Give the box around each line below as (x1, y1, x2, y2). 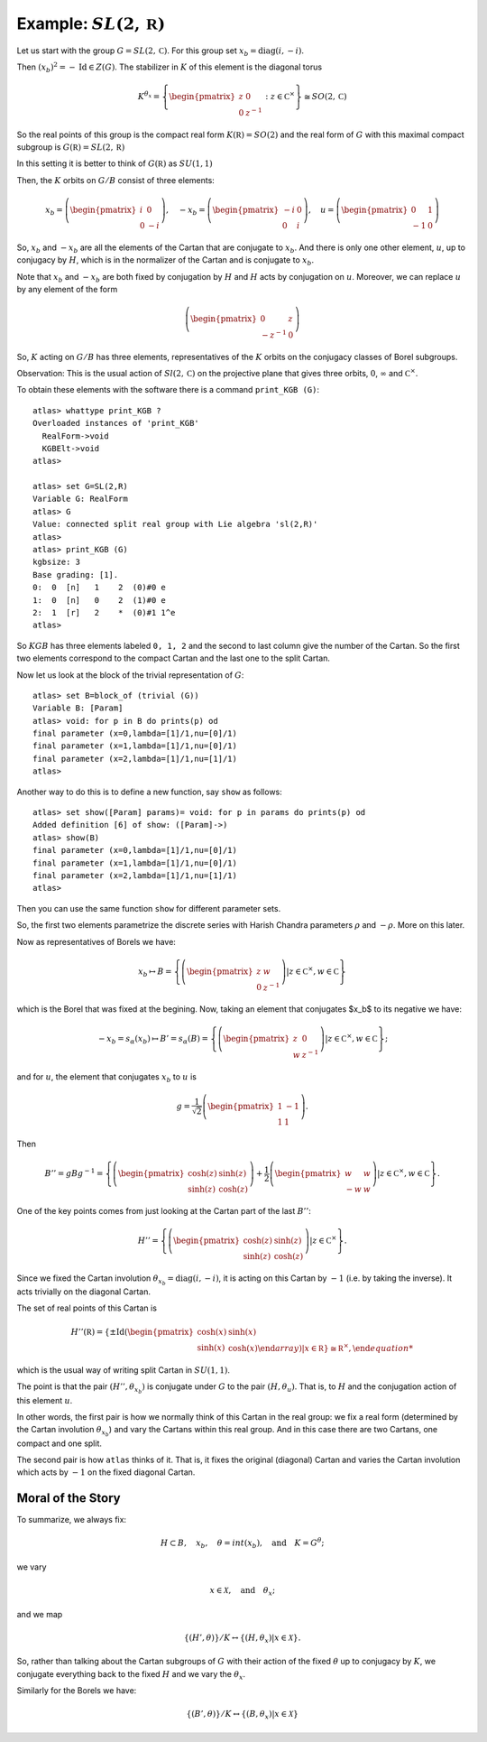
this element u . (16, 1395, 73, 1405)
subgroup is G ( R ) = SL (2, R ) (16, 141, 125, 153)
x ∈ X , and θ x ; (209, 1585, 275, 1598)
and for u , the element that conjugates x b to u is (16, 1070, 198, 1084)
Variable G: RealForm (32, 494, 128, 505)
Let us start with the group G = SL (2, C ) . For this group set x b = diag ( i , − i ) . (16, 45, 304, 58)
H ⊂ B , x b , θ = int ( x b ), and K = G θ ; (160, 1536, 325, 1551)
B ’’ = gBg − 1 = (44, 1167, 104, 1179)
